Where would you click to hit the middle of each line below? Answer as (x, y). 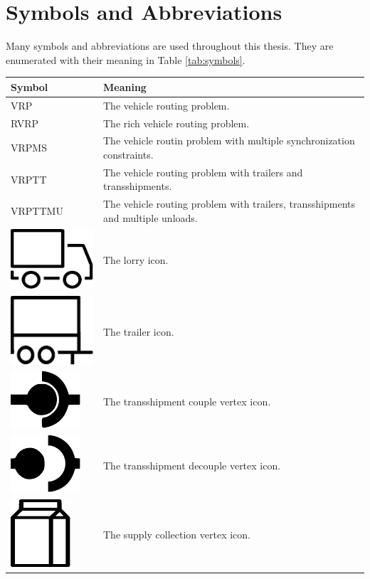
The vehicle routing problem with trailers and (203, 172)
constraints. (128, 154)
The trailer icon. (139, 331)
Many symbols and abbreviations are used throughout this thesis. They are (170, 46)
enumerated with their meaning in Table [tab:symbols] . (126, 59)
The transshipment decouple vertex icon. (192, 465)
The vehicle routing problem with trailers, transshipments (229, 204)
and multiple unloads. (150, 217)
